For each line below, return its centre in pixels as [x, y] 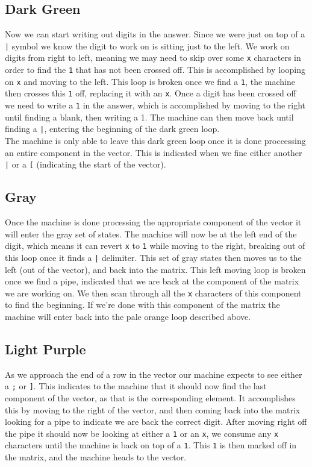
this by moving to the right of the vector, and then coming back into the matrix [153, 409]
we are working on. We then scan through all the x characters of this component [153, 293]
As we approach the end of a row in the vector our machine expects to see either [154, 374]
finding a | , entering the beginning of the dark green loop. [112, 129]
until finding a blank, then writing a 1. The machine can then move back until [149, 117]
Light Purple [45, 349]
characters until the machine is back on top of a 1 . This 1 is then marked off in [151, 445]
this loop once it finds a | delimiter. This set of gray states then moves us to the [153, 257]
